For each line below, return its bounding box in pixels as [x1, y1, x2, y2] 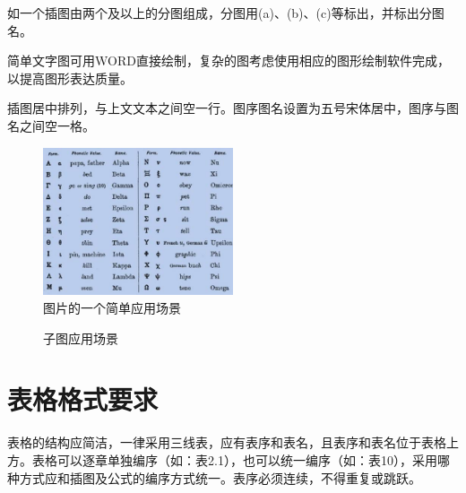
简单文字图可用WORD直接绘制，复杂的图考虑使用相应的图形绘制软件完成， [7, 51, 450, 70]
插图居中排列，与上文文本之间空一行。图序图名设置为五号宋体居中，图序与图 [7, 99, 459, 117]
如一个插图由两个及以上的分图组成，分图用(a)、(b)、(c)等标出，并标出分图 [7, 4, 444, 22]
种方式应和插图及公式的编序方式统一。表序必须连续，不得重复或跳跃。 [7, 468, 421, 487]
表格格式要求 [7, 381, 159, 418]
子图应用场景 [43, 328, 118, 347]
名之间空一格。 [7, 116, 95, 134]
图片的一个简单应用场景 [43, 298, 181, 317]
